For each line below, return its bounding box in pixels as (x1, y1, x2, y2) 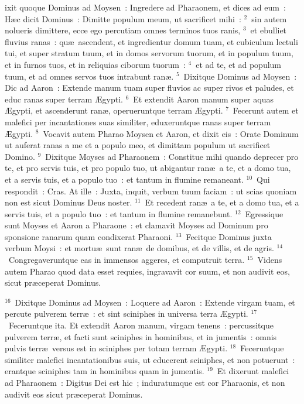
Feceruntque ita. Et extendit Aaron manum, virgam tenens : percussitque (8, 319, 274, 331)
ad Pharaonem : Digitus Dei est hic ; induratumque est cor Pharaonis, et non (5, 376, 285, 388)
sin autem (251, 12, 287, 25)
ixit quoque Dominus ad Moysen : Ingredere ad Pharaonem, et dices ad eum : (5, 1, 286, 13)
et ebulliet (250, 24, 287, 36)
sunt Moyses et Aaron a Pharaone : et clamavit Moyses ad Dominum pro (5, 219, 268, 231)
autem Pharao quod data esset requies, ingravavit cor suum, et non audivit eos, (5, 265, 290, 277)
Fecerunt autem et (233, 104, 299, 117)
